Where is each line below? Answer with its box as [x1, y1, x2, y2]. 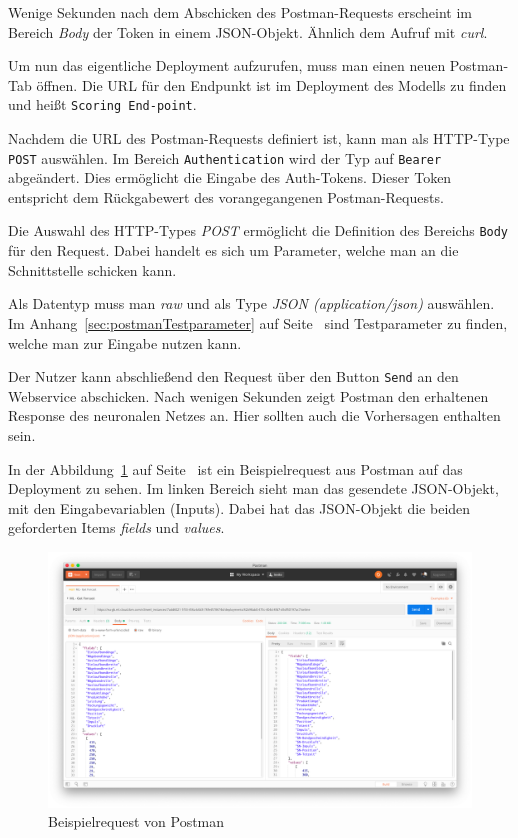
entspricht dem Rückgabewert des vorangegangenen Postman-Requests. [8, 186, 444, 207]
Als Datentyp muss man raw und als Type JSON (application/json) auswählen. [8, 293, 495, 314]
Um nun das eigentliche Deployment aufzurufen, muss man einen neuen [8, 55, 446, 76]
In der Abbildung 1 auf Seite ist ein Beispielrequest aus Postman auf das [8, 458, 463, 479]
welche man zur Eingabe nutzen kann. [8, 332, 242, 353]
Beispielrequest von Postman [48, 811, 225, 832]
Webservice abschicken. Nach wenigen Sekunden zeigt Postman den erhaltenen [8, 385, 489, 406]
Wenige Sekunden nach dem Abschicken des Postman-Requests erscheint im [8, 2, 473, 22]
